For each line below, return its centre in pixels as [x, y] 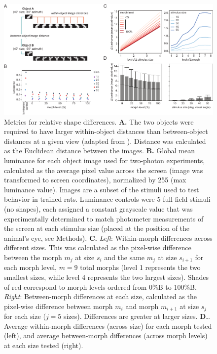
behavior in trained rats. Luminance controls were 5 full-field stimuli [107, 199]
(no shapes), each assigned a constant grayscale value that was [98, 208]
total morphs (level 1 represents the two [140, 267]
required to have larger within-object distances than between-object [106, 131]
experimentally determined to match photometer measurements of [104, 218]
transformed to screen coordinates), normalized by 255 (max [95, 180]
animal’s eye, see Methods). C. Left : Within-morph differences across [108, 238]
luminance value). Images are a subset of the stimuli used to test [102, 189]
